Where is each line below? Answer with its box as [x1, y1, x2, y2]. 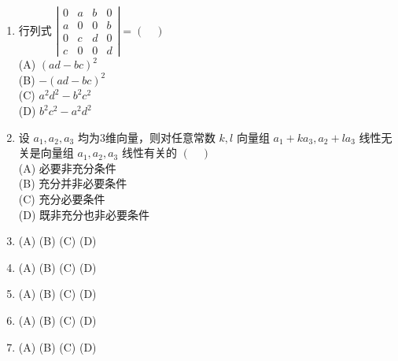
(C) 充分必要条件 [18, 191, 105, 207]
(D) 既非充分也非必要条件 [18, 206, 150, 222]
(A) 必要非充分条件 [18, 159, 116, 176]
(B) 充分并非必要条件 [18, 175, 127, 192]
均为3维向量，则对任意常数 [77, 128, 216, 145]
